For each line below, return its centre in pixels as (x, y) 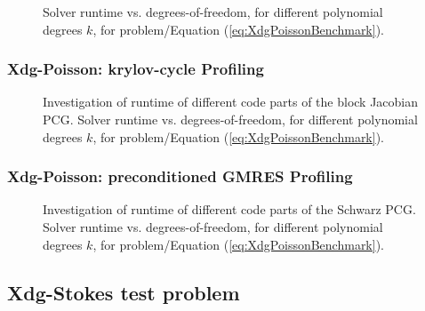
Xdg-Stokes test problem (124, 292)
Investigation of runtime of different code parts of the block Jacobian (231, 102)
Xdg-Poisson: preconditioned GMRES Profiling (180, 176)
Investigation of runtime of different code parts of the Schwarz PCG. (229, 209)
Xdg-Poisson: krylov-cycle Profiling (136, 69)
